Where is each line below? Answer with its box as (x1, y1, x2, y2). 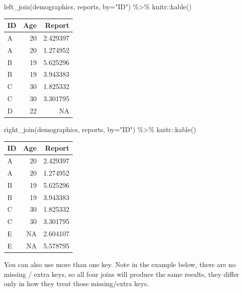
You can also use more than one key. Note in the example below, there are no (4, 259, 236, 270)
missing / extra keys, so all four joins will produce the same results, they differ (4, 269, 239, 279)
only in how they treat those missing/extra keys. (4, 278, 149, 289)
